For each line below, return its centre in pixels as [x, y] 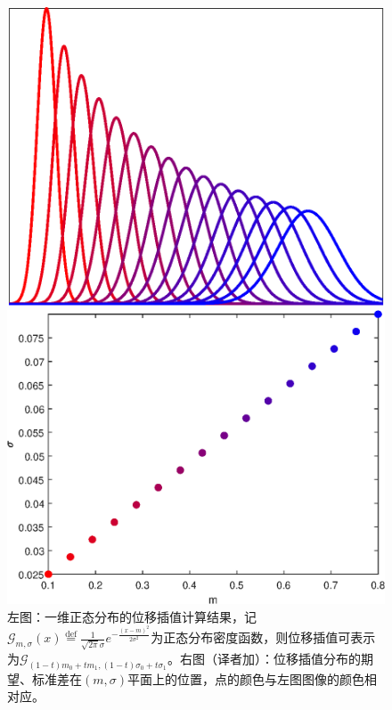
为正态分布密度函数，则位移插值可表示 [263, 637]
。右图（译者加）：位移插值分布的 [264, 658]
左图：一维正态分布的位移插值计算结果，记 [132, 616]
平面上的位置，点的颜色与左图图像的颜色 [246, 678]
